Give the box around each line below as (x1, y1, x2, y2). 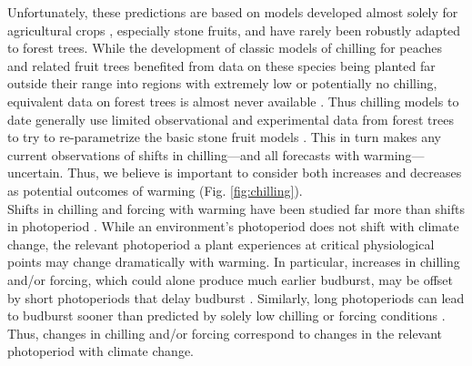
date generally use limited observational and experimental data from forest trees (7, 109, 454, 128)
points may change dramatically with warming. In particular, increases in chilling (7, 252, 460, 271)
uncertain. (7, 163, 64, 182)
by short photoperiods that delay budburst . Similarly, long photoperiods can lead (7, 288, 465, 307)
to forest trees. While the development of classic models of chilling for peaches (7, 38, 443, 57)
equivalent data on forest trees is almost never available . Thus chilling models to (7, 91, 459, 110)
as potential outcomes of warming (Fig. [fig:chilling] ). (7, 180, 303, 199)
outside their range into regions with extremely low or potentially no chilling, (7, 74, 437, 93)
